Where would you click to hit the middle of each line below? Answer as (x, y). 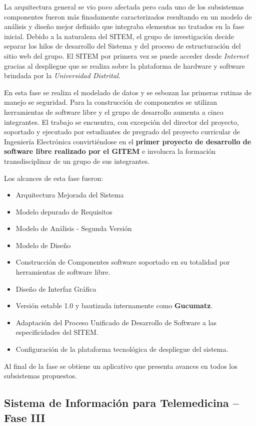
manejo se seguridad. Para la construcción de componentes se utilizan (111, 102)
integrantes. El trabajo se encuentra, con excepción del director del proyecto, (121, 122)
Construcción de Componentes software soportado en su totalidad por (123, 262)
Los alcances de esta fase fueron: (54, 178)
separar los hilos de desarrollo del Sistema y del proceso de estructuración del (122, 46)
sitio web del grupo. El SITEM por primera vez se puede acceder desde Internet (126, 55)
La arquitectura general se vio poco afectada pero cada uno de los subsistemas (124, 7)
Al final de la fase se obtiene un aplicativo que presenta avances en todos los (121, 366)
